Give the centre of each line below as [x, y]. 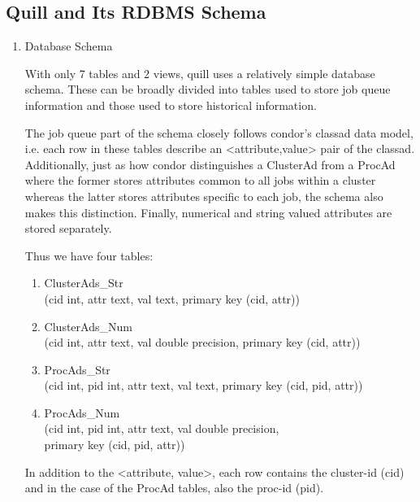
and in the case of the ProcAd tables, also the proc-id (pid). [174, 488]
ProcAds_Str [77, 369]
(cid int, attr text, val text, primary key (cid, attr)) [172, 298]
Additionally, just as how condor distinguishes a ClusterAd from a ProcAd [210, 164]
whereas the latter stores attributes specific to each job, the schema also [204, 196]
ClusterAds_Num [88, 326]
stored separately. [68, 228]
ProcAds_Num [82, 412]
